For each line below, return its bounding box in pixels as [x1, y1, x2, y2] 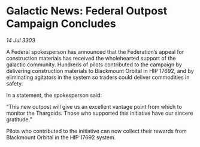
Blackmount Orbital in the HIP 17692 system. [6, 133, 116, 141]
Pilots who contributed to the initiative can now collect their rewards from [6, 127, 187, 134]
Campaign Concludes [6, 17, 116, 30]
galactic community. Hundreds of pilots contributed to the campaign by [6, 61, 183, 68]
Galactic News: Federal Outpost [6, 4, 168, 18]
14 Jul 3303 [6, 36, 36, 44]
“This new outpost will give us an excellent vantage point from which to [6, 103, 183, 110]
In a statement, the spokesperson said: [6, 91, 102, 99]
